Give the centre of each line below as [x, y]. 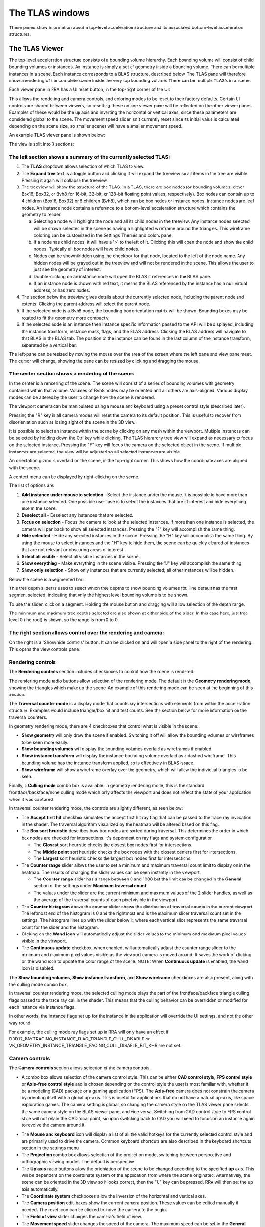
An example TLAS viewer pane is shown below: [57, 135]
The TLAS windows [50, 13]
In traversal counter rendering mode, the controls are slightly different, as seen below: [96, 808]
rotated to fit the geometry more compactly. [66, 318]
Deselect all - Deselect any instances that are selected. [77, 515]
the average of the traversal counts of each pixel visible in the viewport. [106, 900]
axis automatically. [40, 1189]
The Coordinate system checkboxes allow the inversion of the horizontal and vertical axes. [114, 1196]
